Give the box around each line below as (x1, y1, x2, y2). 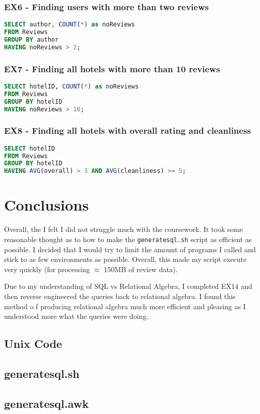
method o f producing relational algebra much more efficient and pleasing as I (4, 301, 246, 311)
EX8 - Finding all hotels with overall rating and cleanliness (4, 124, 251, 137)
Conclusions (4, 194, 89, 215)
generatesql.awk (4, 395, 89, 411)
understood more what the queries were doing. (4, 311, 149, 321)
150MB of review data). (104, 263, 178, 274)
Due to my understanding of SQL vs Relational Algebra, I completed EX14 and (4, 281, 252, 291)
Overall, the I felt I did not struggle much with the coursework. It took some (4, 224, 243, 234)
